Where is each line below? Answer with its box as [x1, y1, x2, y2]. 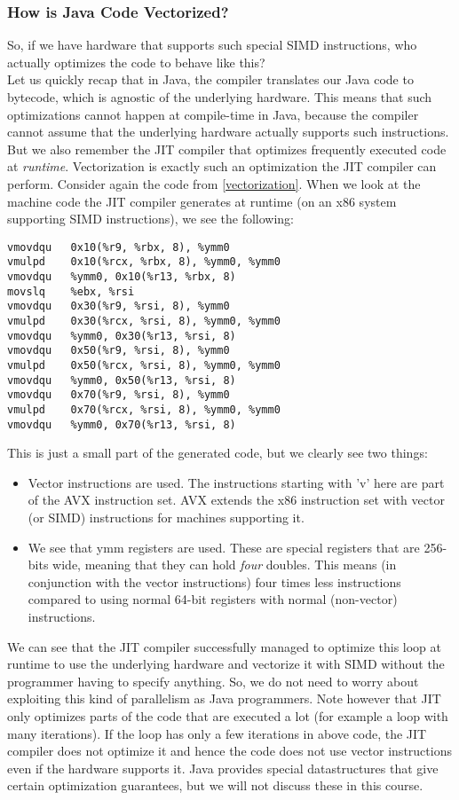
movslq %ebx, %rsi [7, 285, 135, 298]
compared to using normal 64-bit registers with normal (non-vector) [28, 590, 398, 608]
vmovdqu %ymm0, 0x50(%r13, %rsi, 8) [7, 373, 236, 387]
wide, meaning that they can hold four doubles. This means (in [52, 555, 397, 574]
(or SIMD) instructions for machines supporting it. [28, 508, 305, 527]
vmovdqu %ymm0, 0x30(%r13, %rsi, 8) [7, 329, 236, 342]
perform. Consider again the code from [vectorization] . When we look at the [7, 174, 421, 192]
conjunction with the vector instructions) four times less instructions [28, 572, 401, 591]
